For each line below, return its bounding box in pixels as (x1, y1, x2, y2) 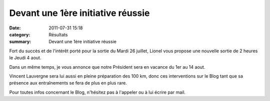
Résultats (48, 31, 68, 37)
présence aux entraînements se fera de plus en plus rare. (9, 80, 127, 86)
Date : (9, 25, 21, 31)
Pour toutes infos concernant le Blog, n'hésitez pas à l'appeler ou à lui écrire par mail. (9, 89, 186, 95)
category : (9, 31, 30, 37)
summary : (9, 39, 31, 45)
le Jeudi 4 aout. (9, 55, 41, 61)
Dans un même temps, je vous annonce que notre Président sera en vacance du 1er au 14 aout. (9, 64, 205, 70)
